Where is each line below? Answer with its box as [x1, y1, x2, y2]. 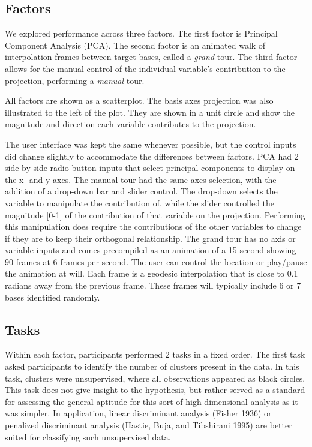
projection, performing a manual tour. [5, 74, 145, 86]
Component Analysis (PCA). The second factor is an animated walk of [5, 38, 266, 51]
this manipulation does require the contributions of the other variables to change [5, 220, 302, 233]
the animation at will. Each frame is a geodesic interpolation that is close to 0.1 [5, 267, 298, 280]
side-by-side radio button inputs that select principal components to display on [5, 161, 295, 174]
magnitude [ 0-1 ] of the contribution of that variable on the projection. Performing [5, 208, 305, 221]
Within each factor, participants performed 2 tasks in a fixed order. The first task [5, 348, 305, 361]
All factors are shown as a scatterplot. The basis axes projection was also [5, 94, 274, 107]
